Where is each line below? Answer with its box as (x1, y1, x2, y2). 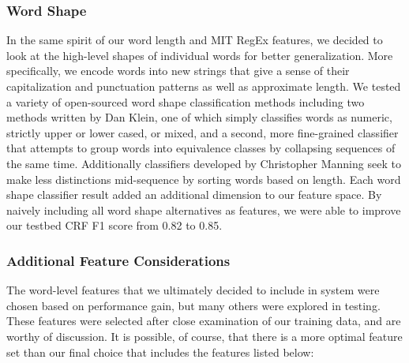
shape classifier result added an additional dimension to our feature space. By (6, 186, 382, 203)
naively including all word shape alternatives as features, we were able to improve (6, 201, 401, 218)
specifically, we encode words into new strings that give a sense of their (6, 62, 350, 79)
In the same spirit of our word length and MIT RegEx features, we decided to (6, 32, 383, 48)
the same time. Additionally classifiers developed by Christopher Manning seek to (6, 155, 401, 171)
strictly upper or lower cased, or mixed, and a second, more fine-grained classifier (6, 124, 399, 140)
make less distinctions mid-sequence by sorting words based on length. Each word (6, 170, 401, 187)
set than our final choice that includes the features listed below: (6, 343, 314, 360)
